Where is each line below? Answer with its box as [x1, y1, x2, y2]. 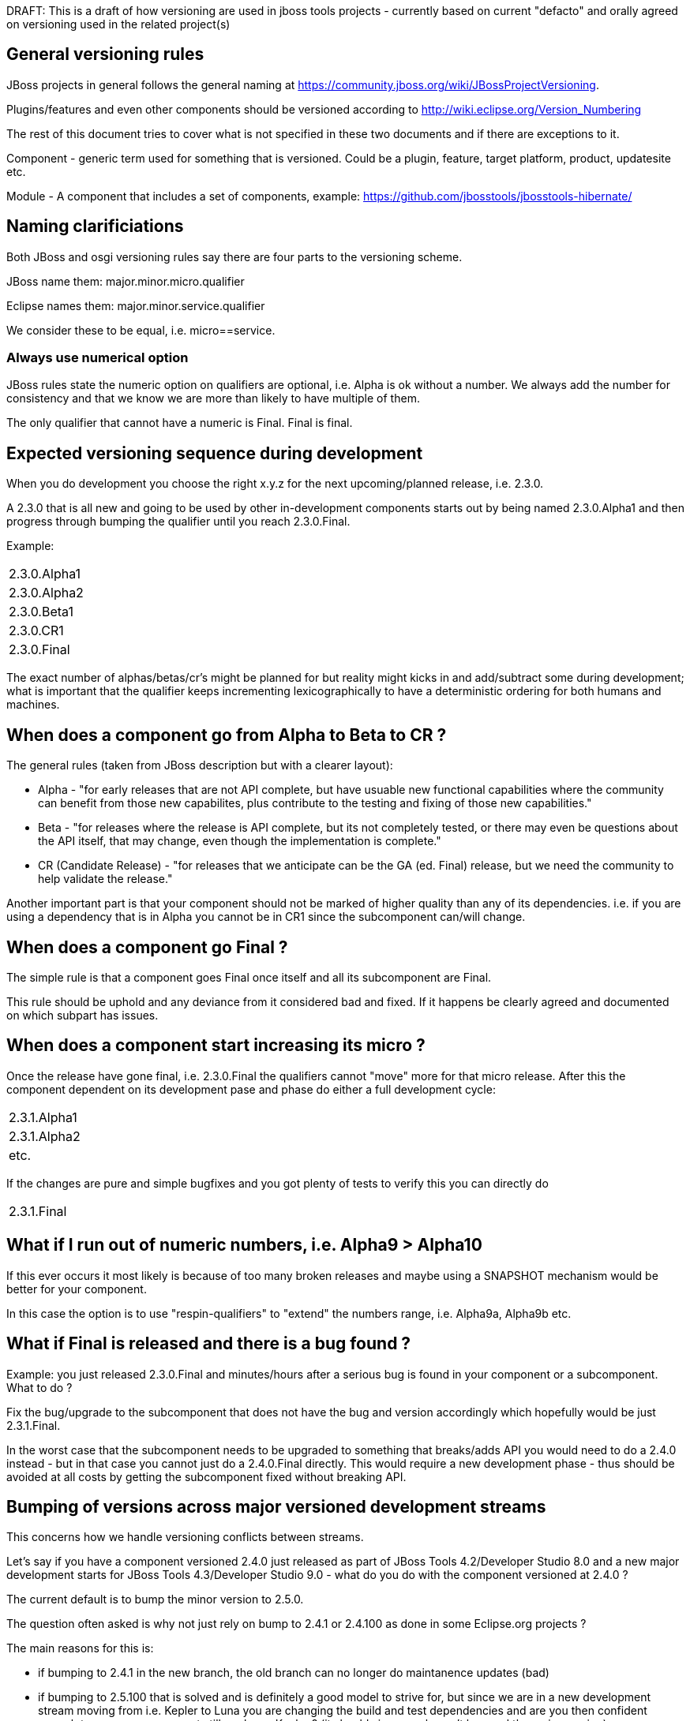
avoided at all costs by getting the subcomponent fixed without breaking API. [6, 1469, 407, 1483]
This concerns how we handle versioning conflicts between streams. [6, 1530, 364, 1544]
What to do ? [6, 1380, 73, 1394]
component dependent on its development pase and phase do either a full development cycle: [6, 1082, 496, 1096]
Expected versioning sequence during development [6, 443, 423, 463]
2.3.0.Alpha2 [9, 585, 84, 601]
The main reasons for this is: [6, 1641, 154, 1656]
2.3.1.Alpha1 [9, 1109, 77, 1125]
